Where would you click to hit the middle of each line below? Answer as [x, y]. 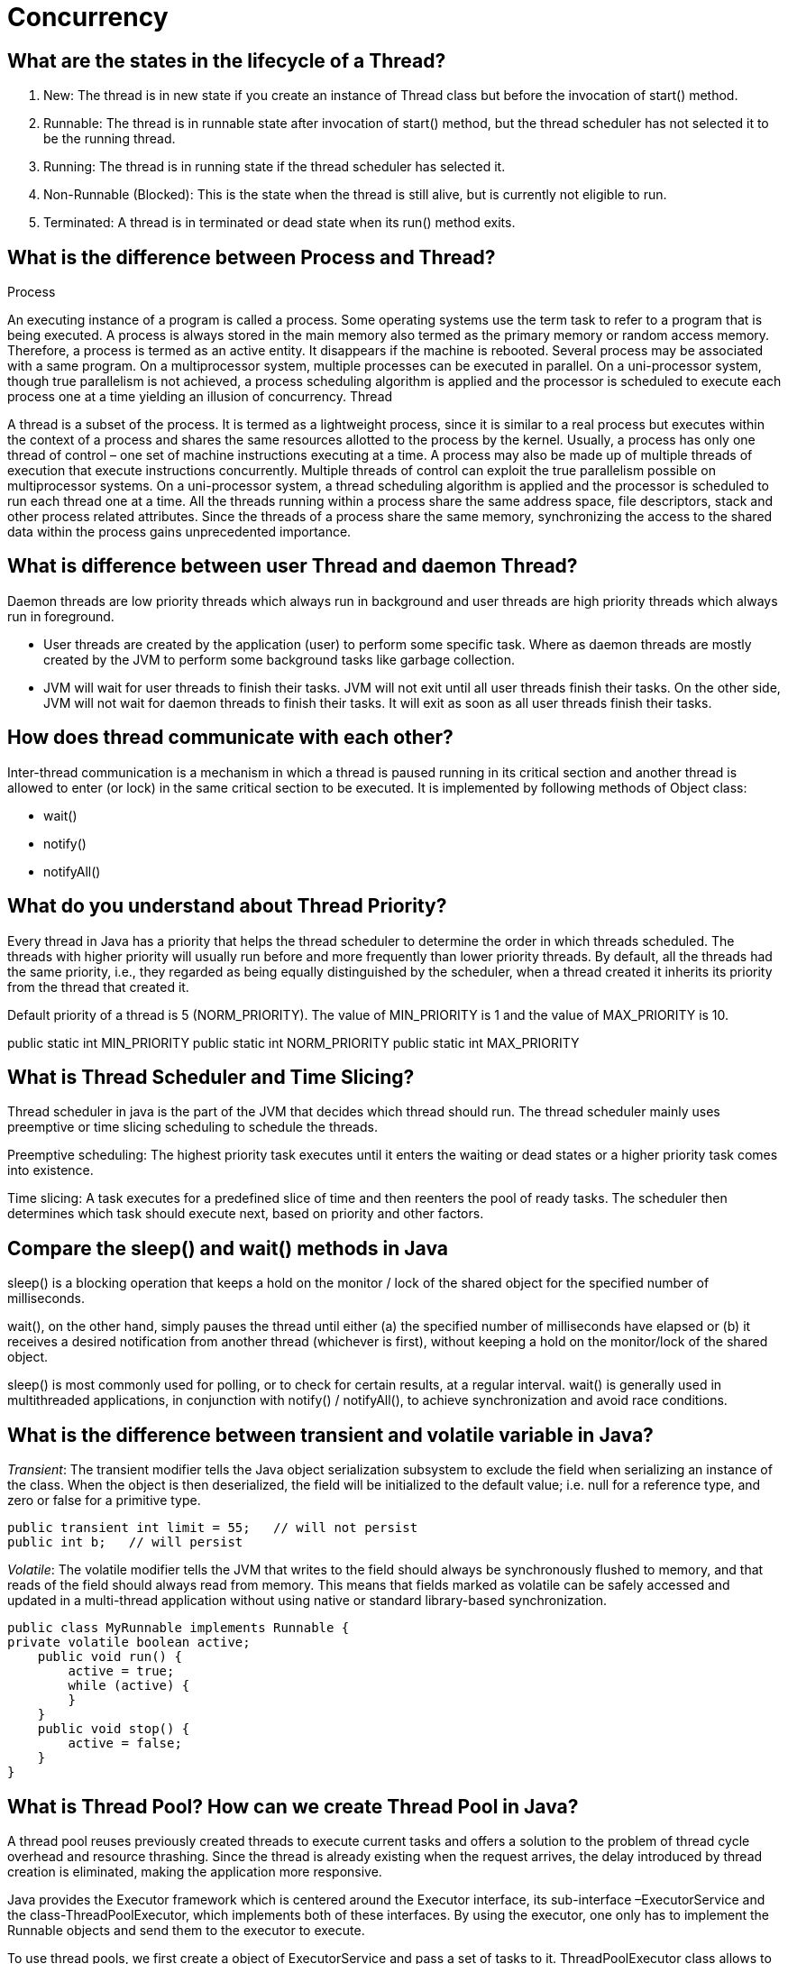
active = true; [121, 1671]
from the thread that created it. [98, 987]
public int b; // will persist [125, 1542]
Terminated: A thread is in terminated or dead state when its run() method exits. [279, 223]
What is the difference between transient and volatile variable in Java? [330, 1435]
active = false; [125, 1744]
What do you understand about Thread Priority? [227, 906]
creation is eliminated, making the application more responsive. [195, 1871]
